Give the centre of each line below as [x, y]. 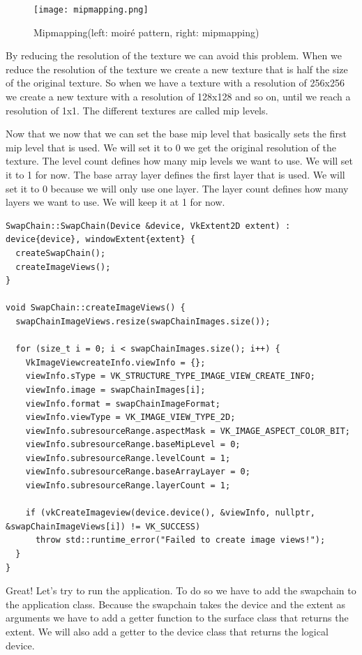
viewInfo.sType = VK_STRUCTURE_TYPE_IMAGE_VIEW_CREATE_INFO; [170, 376]
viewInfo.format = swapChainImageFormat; [123, 404]
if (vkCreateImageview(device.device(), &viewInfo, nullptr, [170, 513]
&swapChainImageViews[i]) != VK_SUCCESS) [103, 526]
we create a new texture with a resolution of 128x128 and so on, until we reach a [178, 97]
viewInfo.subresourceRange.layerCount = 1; [128, 486]
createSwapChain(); [61, 253]
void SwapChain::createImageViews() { [96, 308]
